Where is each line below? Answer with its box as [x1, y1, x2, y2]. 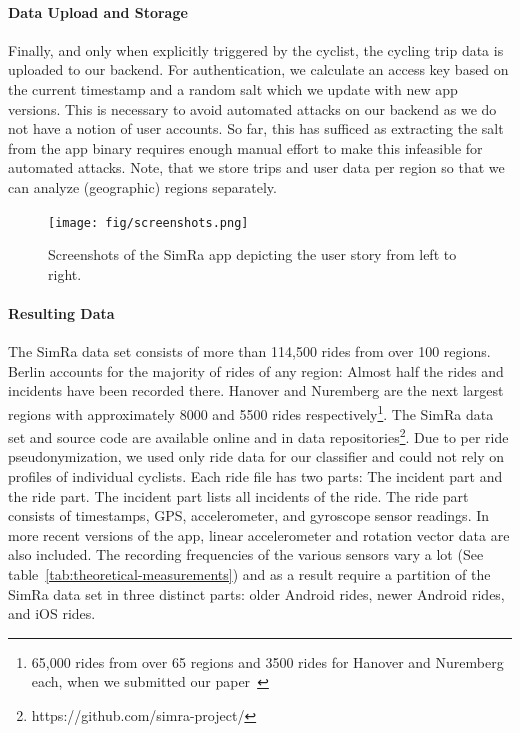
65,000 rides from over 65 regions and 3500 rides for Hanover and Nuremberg [31, 651, 504, 672]
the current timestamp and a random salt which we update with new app [8, 78, 458, 99]
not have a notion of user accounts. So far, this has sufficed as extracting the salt [8, 118, 504, 139]
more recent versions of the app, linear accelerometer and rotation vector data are [8, 524, 510, 545]
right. [48, 263, 82, 284]
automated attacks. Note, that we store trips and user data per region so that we [8, 157, 505, 178]
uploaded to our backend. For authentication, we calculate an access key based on [8, 59, 509, 80]
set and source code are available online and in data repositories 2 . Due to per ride [8, 424, 509, 447]
